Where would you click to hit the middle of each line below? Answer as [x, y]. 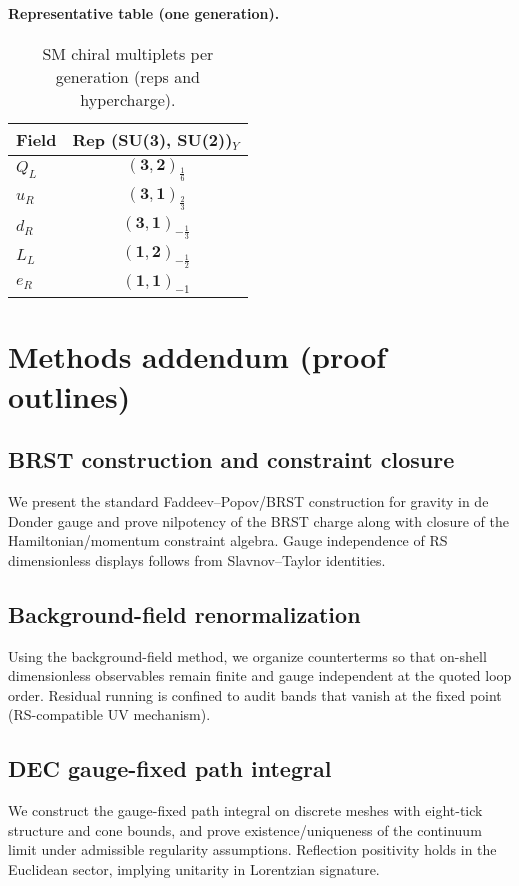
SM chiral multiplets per [128, 53]
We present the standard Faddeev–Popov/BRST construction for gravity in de [248, 500]
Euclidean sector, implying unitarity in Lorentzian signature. [194, 868]
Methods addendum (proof [197, 356]
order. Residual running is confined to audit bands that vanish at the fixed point [255, 694]
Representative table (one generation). [144, 12]
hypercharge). [128, 99]
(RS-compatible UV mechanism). [109, 714]
